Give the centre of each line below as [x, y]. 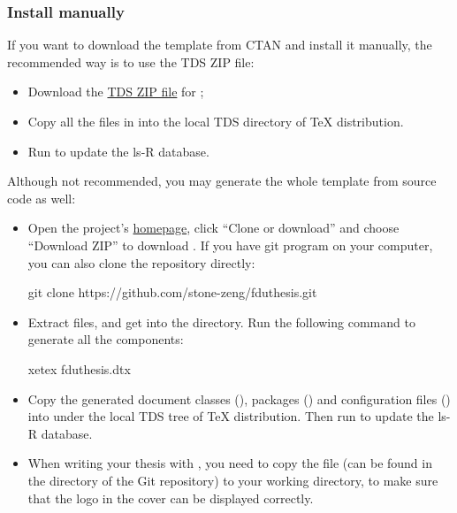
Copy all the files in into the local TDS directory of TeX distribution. [216, 121]
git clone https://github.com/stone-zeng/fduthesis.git [172, 292]
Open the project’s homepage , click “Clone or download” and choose [213, 228]
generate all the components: [106, 339]
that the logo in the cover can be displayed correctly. [171, 498]
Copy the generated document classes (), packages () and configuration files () [239, 398]
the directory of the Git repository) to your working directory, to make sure [233, 480]
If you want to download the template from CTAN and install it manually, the [220, 45]
